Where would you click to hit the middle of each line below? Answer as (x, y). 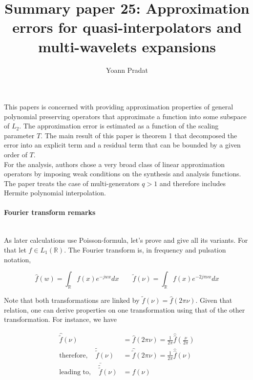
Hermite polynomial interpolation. (55, 193)
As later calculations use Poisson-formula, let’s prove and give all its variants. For (126, 240)
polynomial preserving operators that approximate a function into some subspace (125, 116)
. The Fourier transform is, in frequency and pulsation (145, 250)
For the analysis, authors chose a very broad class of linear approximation (115, 164)
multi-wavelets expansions (127, 46)
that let (15, 250)
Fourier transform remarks (50, 212)
